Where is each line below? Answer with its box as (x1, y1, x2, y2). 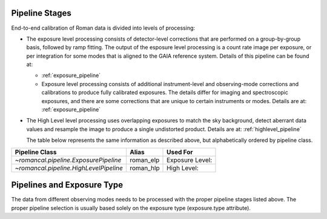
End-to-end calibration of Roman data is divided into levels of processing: (11, 24, 196, 32)
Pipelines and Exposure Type (11, 180, 124, 190)
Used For (167, 147, 193, 156)
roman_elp (129, 155, 160, 164)
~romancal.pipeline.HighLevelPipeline (15, 164, 124, 172)
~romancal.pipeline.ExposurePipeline (15, 155, 122, 164)
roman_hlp (129, 164, 160, 172)
